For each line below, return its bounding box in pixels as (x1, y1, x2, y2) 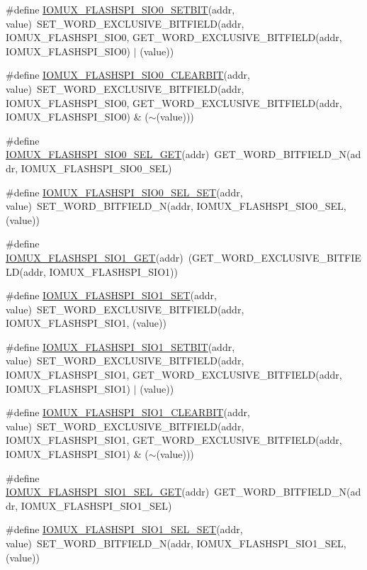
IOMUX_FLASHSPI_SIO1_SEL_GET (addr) (6, 484, 210, 499)
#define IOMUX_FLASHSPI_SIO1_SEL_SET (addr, (6, 522, 243, 537)
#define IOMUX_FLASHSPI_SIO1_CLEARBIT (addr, (6, 405, 250, 420)
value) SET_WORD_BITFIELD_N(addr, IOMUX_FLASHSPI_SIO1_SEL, (6, 536, 346, 550)
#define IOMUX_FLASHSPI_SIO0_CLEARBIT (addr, (6, 67, 250, 82)
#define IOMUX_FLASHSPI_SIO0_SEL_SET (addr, (6, 184, 243, 199)
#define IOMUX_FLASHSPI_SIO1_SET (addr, (6, 288, 218, 303)
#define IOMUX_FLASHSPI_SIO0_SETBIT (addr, (6, 2, 235, 16)
